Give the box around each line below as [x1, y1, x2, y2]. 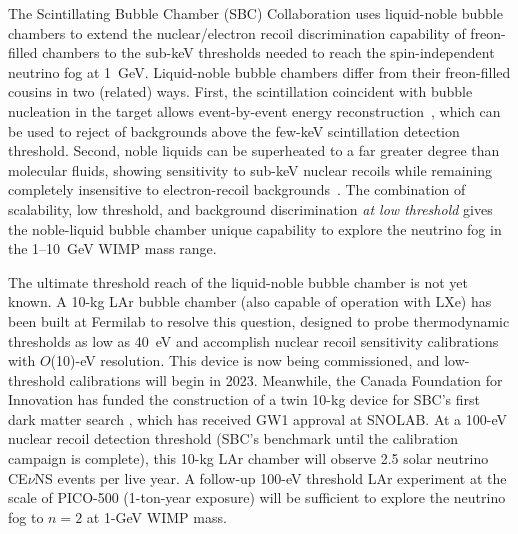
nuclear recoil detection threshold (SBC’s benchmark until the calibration [8, 428, 459, 449]
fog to [8, 506, 44, 527]
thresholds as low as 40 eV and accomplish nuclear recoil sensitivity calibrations [8, 330, 499, 351]
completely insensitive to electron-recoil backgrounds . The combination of [8, 179, 466, 200]
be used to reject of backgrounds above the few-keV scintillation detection [8, 120, 460, 141]
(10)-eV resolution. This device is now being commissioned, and [50, 350, 440, 371]
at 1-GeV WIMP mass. [86, 506, 227, 527]
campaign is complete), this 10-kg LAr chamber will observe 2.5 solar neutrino [8, 448, 489, 469]
